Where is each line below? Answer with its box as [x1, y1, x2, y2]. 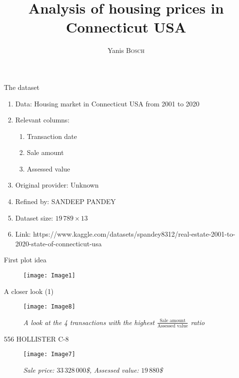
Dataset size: [15, 212, 53, 223]
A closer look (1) [4, 286, 54, 296]
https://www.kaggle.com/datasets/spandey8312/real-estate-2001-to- [33, 229, 236, 239]
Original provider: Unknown [15, 180, 99, 190]
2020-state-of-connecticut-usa [15, 238, 102, 248]
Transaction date [27, 131, 77, 141]
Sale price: [23, 365, 54, 375]
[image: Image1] [23, 272, 76, 279]
